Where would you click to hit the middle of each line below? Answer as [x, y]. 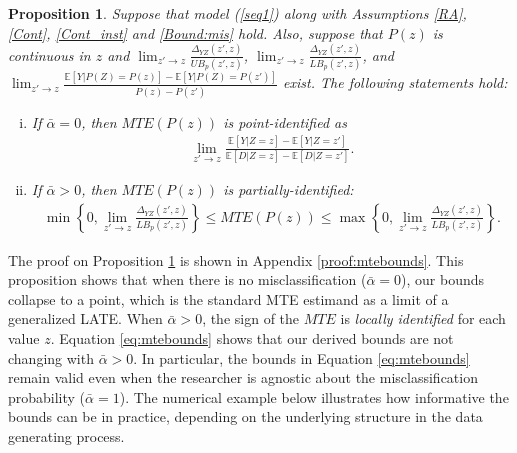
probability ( [47, 396]
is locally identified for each [423, 318]
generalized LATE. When [85, 318]
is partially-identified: [288, 189]
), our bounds [442, 279]
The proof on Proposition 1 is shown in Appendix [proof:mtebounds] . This [236, 259]
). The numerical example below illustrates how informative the [314, 396]
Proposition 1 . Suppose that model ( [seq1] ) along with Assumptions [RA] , [237, 13]
